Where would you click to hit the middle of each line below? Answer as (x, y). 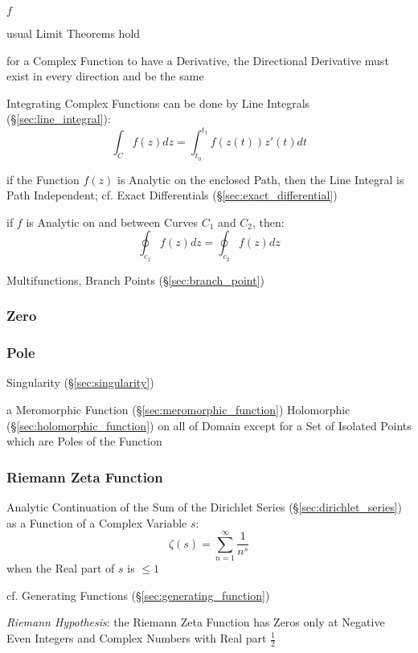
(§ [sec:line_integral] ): (59, 119)
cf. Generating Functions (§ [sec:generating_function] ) (138, 595)
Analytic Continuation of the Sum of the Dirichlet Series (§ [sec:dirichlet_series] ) (205, 506)
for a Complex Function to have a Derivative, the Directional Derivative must (198, 60)
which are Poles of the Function (84, 441)
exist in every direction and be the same (105, 76)
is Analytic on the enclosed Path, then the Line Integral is (261, 179)
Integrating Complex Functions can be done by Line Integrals (158, 103)
